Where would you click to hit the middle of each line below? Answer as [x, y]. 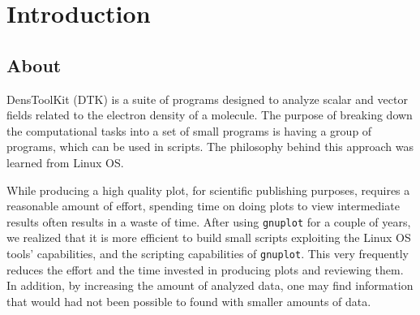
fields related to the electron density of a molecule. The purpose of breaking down [210, 115]
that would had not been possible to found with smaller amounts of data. [189, 301]
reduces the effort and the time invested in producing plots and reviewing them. [205, 269]
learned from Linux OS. [65, 162]
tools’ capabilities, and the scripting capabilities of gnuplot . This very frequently [208, 253]
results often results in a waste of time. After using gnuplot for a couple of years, [209, 221]
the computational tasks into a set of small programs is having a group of [189, 130]
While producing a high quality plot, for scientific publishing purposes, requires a [208, 190]
